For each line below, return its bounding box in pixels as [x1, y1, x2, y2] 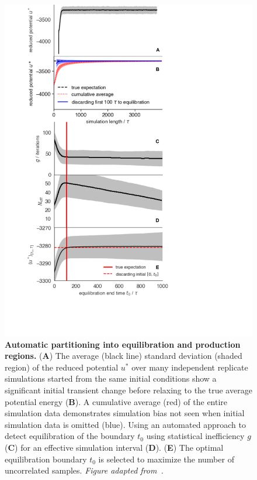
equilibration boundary [5, 452, 87, 465]
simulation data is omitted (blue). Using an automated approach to [5, 418, 246, 430]
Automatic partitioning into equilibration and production [5, 338, 241, 350]
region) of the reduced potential [5, 361, 119, 373]
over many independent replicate [131, 361, 248, 373]
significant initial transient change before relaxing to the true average [5, 384, 252, 396]
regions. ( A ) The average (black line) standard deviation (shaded [5, 349, 242, 362]
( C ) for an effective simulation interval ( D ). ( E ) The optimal [5, 441, 224, 453]
